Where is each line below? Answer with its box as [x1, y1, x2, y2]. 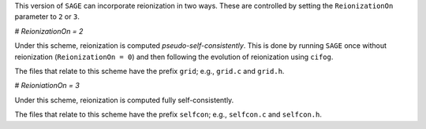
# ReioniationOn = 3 [14, 81, 80, 90]
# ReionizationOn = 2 [14, 26, 84, 35]
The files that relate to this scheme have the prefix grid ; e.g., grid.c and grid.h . [14, 66, 285, 76]
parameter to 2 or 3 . [14, 12, 80, 21]
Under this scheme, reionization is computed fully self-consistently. [14, 95, 234, 105]
